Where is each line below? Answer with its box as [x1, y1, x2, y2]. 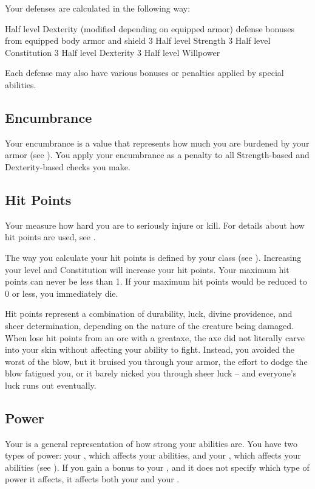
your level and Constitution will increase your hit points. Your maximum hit [5, 263, 290, 276]
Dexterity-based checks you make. [5, 160, 130, 173]
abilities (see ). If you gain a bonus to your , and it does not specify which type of [5, 460, 310, 473]
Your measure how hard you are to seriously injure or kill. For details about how [5, 218, 305, 231]
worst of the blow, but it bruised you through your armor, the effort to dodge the [5, 355, 308, 367]
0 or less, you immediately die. [5, 286, 118, 299]
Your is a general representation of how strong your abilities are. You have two [5, 437, 298, 449]
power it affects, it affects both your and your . [5, 473, 180, 485]
